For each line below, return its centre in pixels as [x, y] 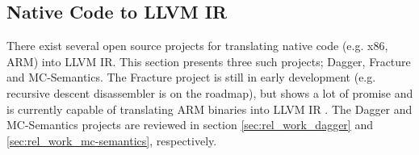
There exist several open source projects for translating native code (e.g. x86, [197, 46]
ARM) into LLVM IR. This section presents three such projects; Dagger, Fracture [209, 61]
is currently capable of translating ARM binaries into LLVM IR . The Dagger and [209, 109]
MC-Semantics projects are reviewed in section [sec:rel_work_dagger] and [190, 125]
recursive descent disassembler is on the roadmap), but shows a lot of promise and [210, 92]
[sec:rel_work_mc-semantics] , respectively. [112, 140]
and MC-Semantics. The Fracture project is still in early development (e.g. [191, 77]
